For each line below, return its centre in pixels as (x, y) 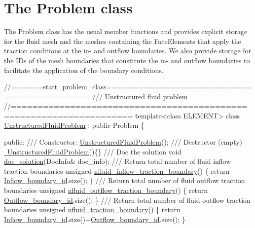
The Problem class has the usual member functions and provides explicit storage (126, 31)
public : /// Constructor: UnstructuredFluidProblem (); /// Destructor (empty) (123, 142)
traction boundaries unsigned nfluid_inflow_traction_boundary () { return (117, 171)
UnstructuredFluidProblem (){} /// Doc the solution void (94, 151)
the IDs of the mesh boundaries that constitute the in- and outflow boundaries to (127, 60)
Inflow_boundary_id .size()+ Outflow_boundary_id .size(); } (95, 219)
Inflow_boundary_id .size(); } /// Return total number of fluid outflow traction (125, 180)
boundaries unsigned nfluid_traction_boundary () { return (92, 209)
